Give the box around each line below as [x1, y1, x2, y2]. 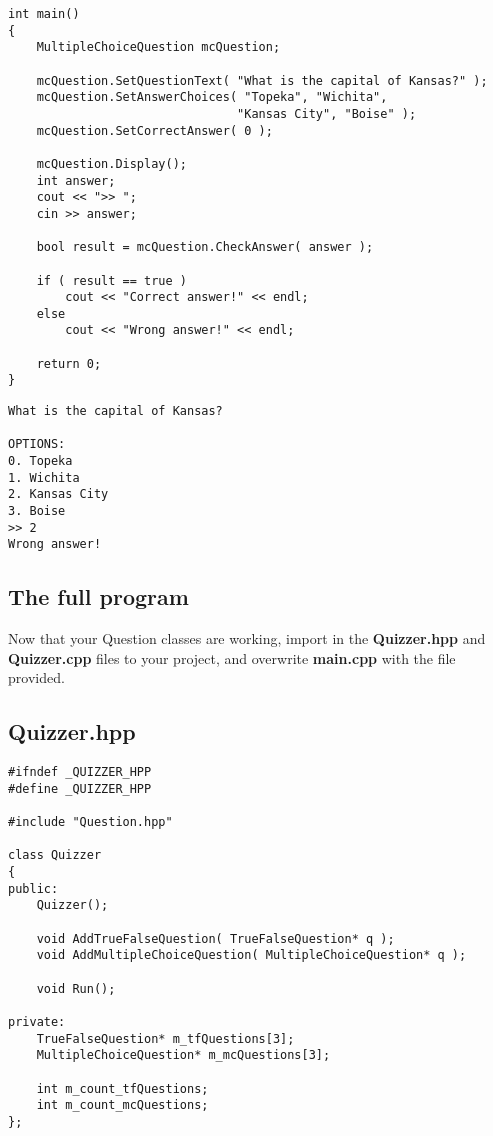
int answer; [36, 173, 116, 188]
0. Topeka [8, 454, 73, 469]
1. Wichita [8, 470, 80, 485]
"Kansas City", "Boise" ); [237, 106, 417, 121]
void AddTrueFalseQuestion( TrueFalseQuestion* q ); [36, 931, 395, 946]
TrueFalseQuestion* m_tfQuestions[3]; [36, 1031, 295, 1046]
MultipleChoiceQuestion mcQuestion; [36, 40, 281, 55]
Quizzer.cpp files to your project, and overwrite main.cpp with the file [8, 647, 456, 668]
